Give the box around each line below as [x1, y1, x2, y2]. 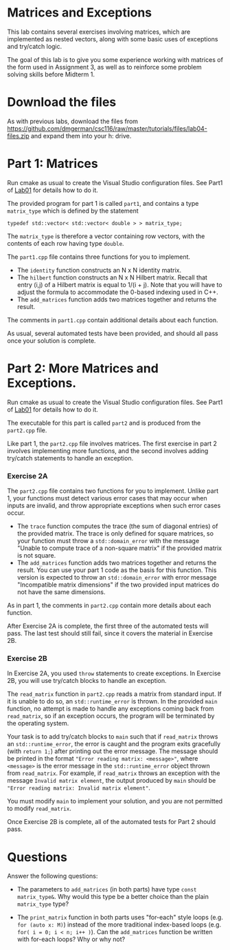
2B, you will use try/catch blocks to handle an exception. [7, 677, 167, 685]
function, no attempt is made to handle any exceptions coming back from [7, 704, 214, 713]
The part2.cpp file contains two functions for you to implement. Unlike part [7, 487, 218, 495]
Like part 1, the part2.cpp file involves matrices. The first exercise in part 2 [7, 439, 218, 447]
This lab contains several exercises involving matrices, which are [7, 28, 191, 36]
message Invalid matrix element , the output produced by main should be [7, 777, 216, 785]
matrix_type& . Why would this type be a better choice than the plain [16, 893, 209, 901]
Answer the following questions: [7, 872, 98, 880]
